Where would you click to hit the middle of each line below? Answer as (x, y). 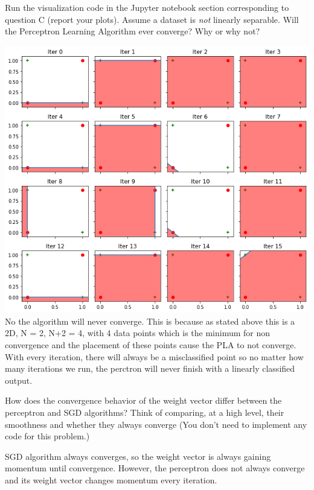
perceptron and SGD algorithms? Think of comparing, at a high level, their (145, 412)
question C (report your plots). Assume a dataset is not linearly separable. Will (152, 19)
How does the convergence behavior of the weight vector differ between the (143, 400)
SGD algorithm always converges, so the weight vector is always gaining (138, 456)
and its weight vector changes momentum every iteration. (111, 479)
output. (19, 380)
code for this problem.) (47, 436)
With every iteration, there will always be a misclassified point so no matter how (154, 356)
